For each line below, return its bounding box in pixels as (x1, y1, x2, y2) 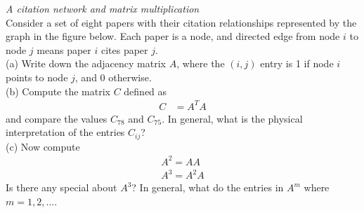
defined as (124, 83, 167, 98)
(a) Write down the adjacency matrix (6, 56, 166, 71)
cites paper (100, 42, 148, 57)
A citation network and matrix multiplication (6, 1, 200, 15)
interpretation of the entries (6, 125, 125, 139)
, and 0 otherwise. (74, 69, 152, 84)
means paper (37, 42, 91, 57)
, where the (176, 56, 225, 71)
